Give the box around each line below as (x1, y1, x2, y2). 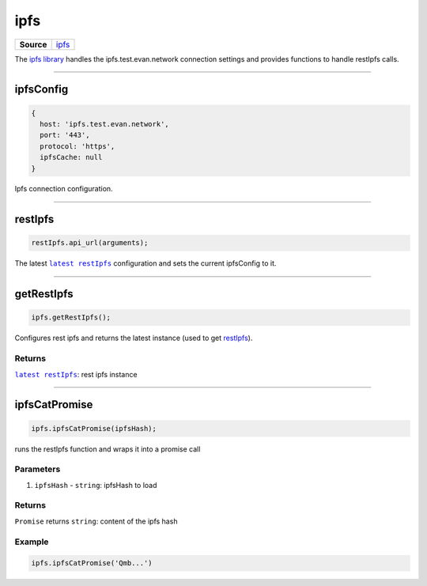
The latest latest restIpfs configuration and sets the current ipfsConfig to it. (14, 259, 277, 268)
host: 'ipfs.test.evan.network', (40, 119, 169, 128)
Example (14, 536, 49, 547)
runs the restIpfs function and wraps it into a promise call (14, 444, 201, 454)
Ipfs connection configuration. (14, 184, 114, 194)
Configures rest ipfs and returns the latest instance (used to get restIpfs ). (14, 333, 253, 343)
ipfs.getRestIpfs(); (31, 313, 111, 322)
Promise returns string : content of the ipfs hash (14, 516, 178, 526)
